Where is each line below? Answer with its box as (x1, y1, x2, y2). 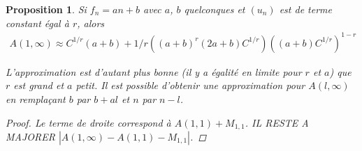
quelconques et (184, 2, 245, 16)
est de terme (279, 2, 333, 16)
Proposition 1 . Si (6, 2, 87, 16)
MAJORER (6, 129, 55, 143)
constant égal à (6, 15, 69, 30)
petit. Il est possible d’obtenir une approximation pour (75, 78, 305, 93)
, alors (77, 15, 105, 30)
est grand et (13, 78, 64, 93)
